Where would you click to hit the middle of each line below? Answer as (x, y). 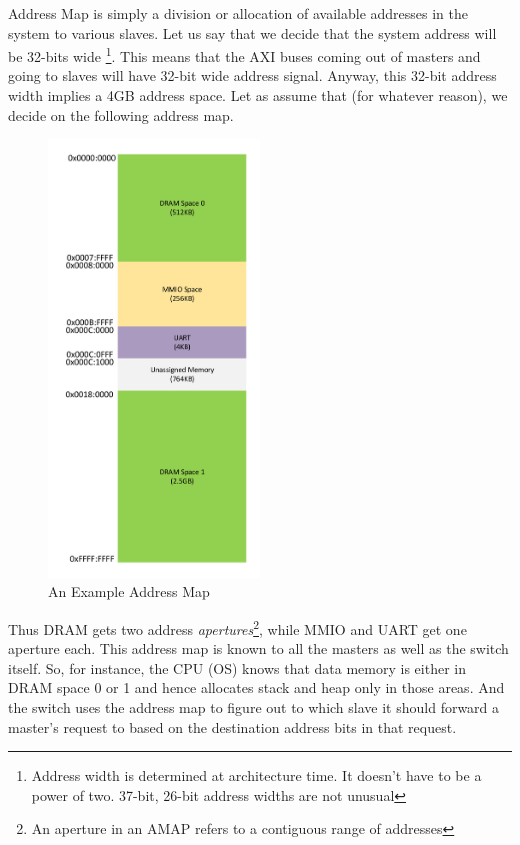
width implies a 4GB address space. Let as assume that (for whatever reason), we (258, 95)
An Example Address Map (129, 591)
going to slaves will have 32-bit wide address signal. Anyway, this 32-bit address (252, 75)
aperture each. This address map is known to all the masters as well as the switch (258, 648)
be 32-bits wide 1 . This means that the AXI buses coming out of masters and (244, 54)
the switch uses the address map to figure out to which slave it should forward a (254, 706)
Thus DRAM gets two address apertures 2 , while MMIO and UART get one (237, 627)
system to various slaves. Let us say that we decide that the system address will (252, 32)
